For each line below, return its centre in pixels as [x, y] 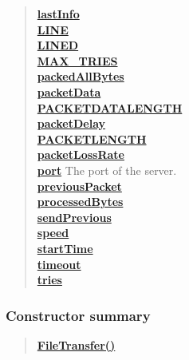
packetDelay [71, 123]
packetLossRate [81, 154]
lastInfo [58, 14]
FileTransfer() [76, 344]
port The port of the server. [107, 170]
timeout [59, 264]
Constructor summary [78, 315]
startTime [65, 248]
